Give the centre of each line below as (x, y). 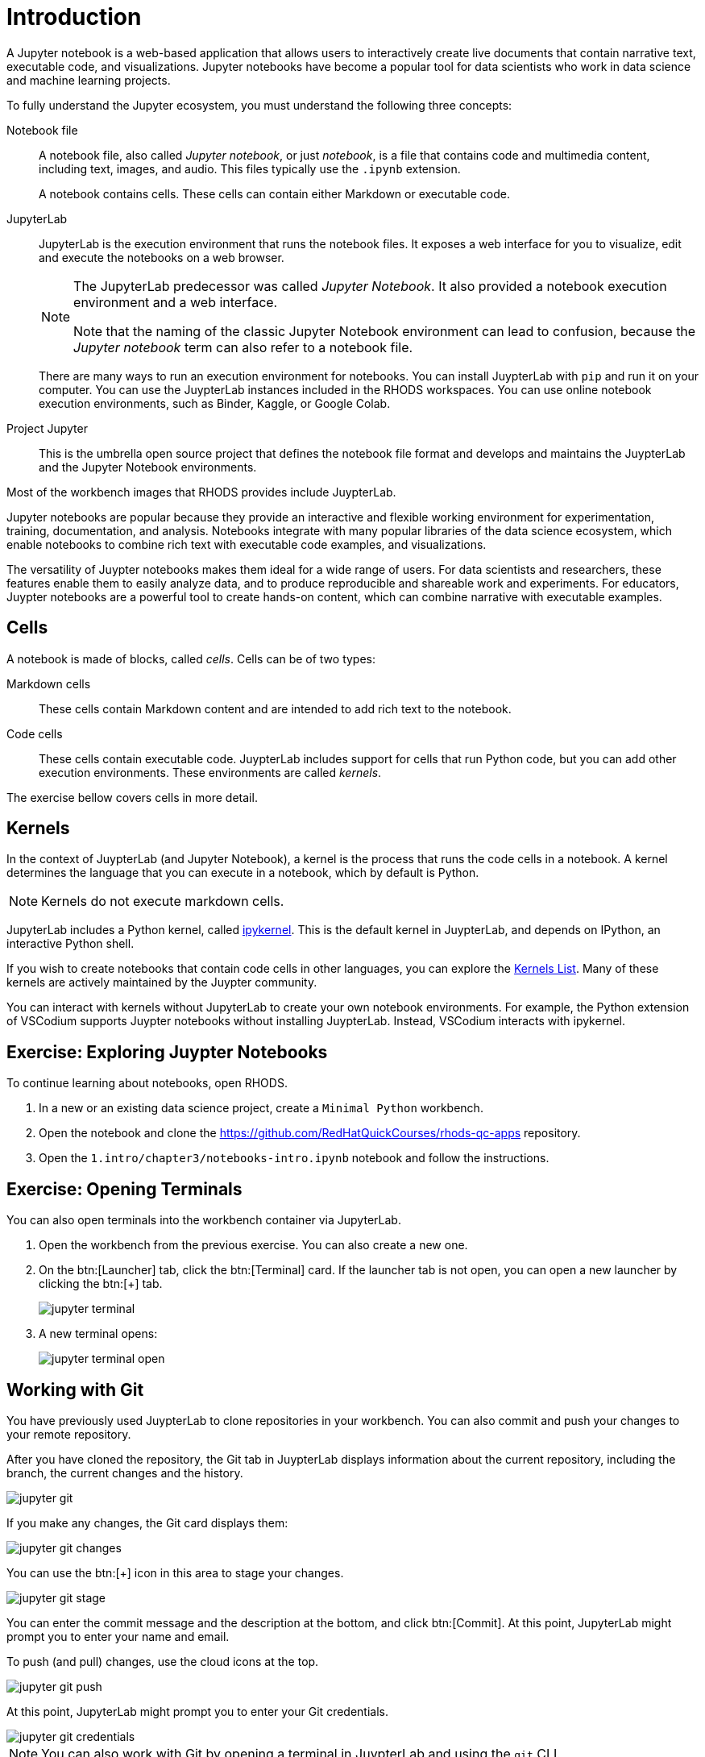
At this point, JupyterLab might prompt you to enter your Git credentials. (197, 1711)
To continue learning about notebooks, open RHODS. (147, 1083)
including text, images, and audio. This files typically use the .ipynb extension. (250, 168)
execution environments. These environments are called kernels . (210, 772)
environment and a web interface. (176, 302)
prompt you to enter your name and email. (118, 1636)
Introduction (74, 17)
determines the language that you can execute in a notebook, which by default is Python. (243, 873)
